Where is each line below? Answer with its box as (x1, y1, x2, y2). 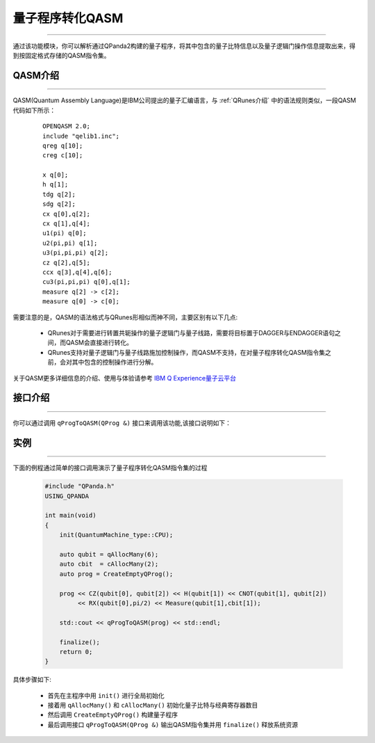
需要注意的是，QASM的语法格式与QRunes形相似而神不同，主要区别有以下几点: (12, 313, 238, 321)
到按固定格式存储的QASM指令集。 (12, 51, 110, 59)
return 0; (59, 648, 93, 655)
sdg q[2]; (42, 200, 76, 208)
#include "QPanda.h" (44, 482, 115, 490)
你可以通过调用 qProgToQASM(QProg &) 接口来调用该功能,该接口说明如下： (12, 418, 232, 427)
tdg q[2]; (42, 190, 76, 198)
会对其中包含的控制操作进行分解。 (59, 358, 158, 367)
